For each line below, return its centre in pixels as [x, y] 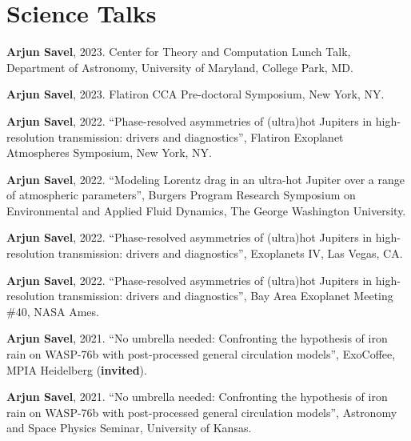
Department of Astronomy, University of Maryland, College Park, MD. [180, 67]
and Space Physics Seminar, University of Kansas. [129, 428]
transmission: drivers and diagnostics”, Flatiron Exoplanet [201, 136]
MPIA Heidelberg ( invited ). [77, 369]
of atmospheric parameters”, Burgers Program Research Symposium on [181, 195]
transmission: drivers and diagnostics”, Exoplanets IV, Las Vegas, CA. [230, 253]
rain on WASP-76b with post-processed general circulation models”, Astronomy [202, 412]
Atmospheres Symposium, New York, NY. [109, 152]
